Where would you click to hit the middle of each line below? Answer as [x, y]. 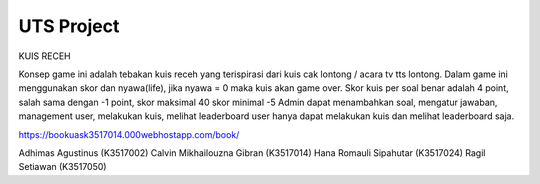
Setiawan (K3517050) [62, 167]
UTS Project [69, 26]
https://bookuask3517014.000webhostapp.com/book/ [129, 134]
